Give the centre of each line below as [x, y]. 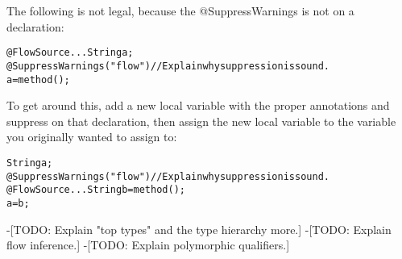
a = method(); [38, 79]
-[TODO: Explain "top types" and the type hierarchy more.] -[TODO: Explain [199, 229]
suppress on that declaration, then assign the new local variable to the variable [201, 121]
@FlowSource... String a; [70, 53]
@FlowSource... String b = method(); [96, 190]
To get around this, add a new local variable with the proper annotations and [198, 105]
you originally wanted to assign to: [92, 137]
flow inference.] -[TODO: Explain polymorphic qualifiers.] [148, 245]
